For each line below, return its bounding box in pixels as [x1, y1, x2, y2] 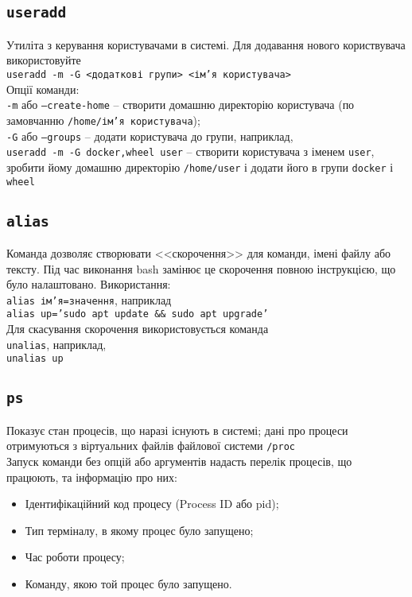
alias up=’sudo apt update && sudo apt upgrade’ [6, 308, 269, 320]
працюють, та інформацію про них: [6, 468, 177, 485]
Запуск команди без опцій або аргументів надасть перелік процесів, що [6, 452, 352, 469]
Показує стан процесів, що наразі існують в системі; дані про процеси [6, 421, 348, 438]
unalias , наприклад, [6, 335, 107, 352]
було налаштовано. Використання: [6, 276, 171, 293]
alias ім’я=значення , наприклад [6, 291, 172, 308]
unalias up [6, 353, 64, 365]
